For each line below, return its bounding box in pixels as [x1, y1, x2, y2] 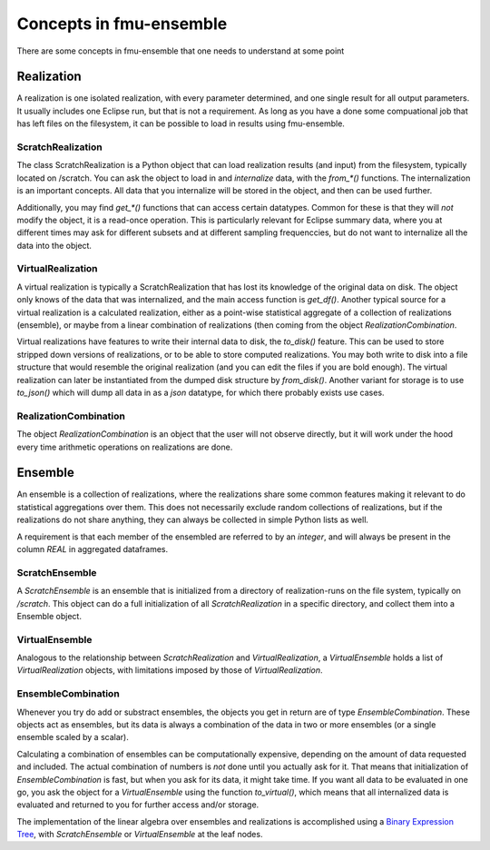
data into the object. [16, 240, 93, 251]
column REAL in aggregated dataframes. [16, 543, 169, 554]
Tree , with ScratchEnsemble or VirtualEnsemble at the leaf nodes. [16, 829, 263, 840]
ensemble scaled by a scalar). [16, 732, 129, 743]
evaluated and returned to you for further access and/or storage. [16, 799, 260, 810]
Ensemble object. [16, 610, 82, 621]
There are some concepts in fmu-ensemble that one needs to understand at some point [16, 45, 345, 56]
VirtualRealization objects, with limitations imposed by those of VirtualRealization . [16, 665, 323, 676]
